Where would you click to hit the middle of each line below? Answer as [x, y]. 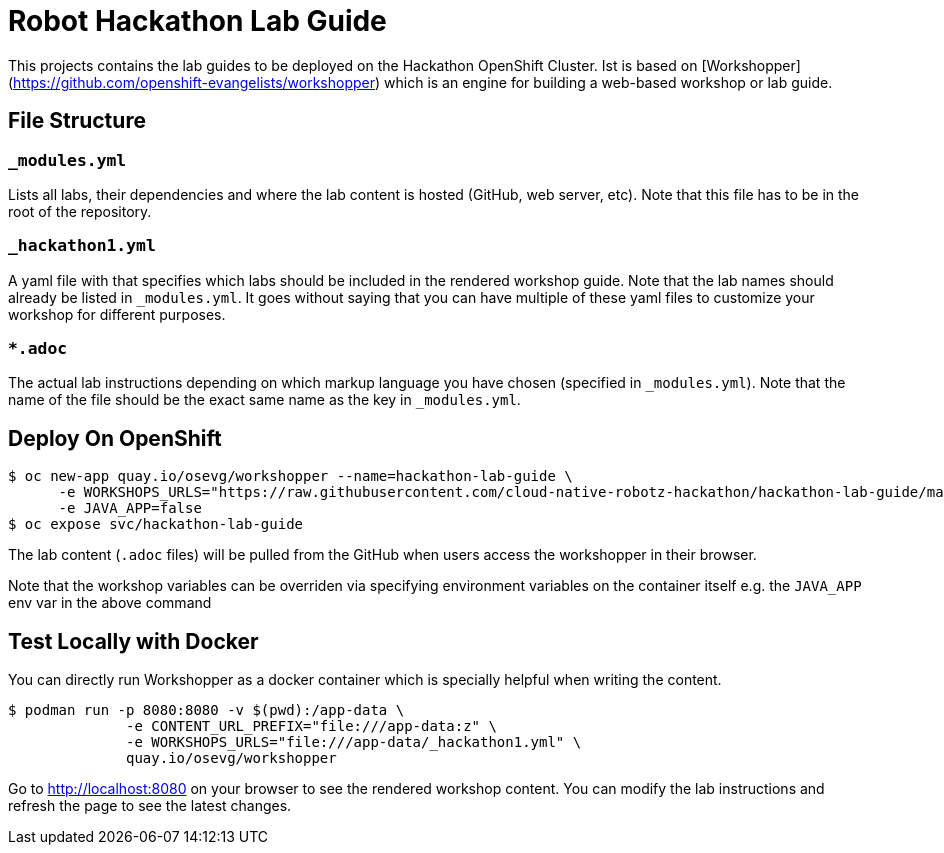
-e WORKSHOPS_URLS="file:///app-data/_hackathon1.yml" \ [354, 742]
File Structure [77, 121]
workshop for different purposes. [117, 314]
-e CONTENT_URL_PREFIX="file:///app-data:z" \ [311, 726]
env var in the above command [110, 603]
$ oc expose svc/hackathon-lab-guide [156, 524]
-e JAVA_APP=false [130, 508]
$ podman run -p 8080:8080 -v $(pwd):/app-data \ [206, 710]
